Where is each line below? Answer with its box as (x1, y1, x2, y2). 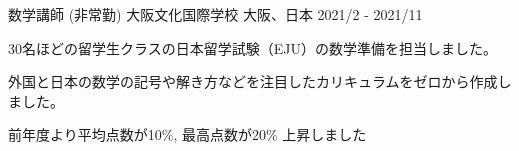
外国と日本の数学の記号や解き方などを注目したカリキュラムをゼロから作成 (8, 71, 498, 92)
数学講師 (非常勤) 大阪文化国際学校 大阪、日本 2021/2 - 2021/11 (8, 4, 423, 24)
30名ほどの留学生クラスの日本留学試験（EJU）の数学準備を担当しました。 (8, 37, 497, 58)
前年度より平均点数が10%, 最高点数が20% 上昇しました (8, 124, 367, 145)
